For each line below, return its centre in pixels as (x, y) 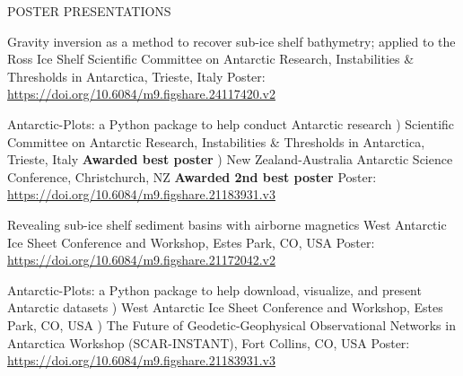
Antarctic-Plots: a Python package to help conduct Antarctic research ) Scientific (231, 123)
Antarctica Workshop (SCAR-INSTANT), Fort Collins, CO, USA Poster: (209, 342)
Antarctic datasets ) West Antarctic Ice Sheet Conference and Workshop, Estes (225, 307)
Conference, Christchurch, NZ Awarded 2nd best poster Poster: (192, 176)
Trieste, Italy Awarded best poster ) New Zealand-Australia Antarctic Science (230, 159)
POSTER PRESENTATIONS (89, 11)
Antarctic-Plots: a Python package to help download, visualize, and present (214, 289)
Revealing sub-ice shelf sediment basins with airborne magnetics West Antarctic (227, 224)
